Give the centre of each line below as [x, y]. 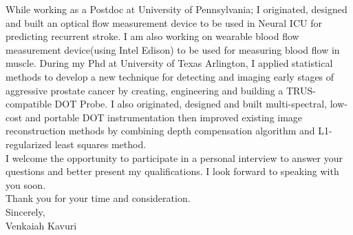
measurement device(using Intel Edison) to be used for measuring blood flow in [173, 49]
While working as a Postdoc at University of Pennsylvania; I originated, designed [176, 9]
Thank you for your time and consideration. [98, 198]
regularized [29, 144]
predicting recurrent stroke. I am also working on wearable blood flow [152, 36]
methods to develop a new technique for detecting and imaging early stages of [170, 76]
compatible [29, 104]
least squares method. [100, 144]
